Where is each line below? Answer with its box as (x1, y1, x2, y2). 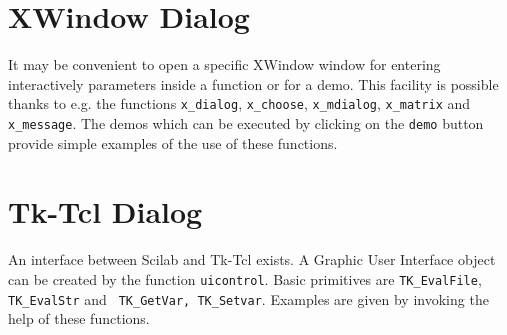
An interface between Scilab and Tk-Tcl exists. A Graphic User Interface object (8, 249, 496, 270)
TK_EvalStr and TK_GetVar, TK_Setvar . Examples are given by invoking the (8, 288, 489, 309)
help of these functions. (8, 308, 150, 329)
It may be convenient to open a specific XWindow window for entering (8, 54, 441, 75)
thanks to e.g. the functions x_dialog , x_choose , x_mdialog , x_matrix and (8, 93, 471, 114)
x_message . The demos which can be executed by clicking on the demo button (8, 112, 484, 133)
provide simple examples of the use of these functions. (8, 132, 338, 153)
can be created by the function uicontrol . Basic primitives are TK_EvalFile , (8, 268, 482, 289)
